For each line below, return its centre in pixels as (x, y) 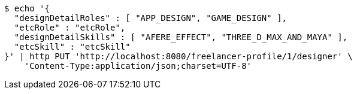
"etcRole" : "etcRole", (70, 28)
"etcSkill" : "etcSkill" (72, 47)
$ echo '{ (27, 8)
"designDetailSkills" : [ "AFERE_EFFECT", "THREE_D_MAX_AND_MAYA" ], (181, 37)
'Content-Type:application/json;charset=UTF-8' (138, 66)
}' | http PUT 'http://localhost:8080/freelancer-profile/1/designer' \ (179, 56)
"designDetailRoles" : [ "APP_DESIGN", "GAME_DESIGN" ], (151, 18)
